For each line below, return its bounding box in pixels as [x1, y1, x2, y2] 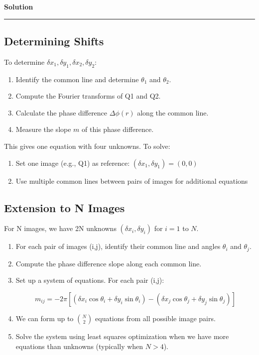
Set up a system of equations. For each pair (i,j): [15, 275, 164, 285]
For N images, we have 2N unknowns [4, 223, 117, 234]
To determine [4, 56, 45, 67]
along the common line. [137, 107, 209, 118]
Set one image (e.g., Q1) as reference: [15, 157, 130, 168]
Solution [4, 1, 33, 11]
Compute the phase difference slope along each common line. [15, 258, 202, 268]
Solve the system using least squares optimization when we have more [15, 331, 229, 341]
